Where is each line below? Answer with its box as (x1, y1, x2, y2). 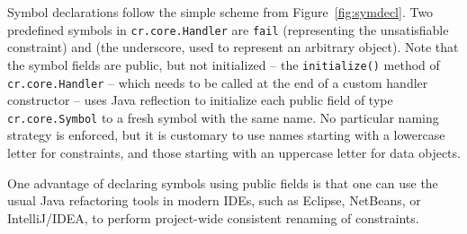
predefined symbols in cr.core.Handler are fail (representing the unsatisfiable (7, 20, 449, 39)
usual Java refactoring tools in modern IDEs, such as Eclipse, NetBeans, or (7, 191, 421, 210)
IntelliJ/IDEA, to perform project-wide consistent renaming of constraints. (7, 208, 419, 227)
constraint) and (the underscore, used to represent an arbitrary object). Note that (7, 38, 459, 56)
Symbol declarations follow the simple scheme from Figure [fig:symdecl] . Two (7, 3, 434, 21)
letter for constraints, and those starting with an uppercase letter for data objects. (7, 143, 461, 161)
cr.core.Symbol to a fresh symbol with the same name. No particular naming (7, 108, 439, 126)
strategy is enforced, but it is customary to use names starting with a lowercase (7, 126, 445, 144)
